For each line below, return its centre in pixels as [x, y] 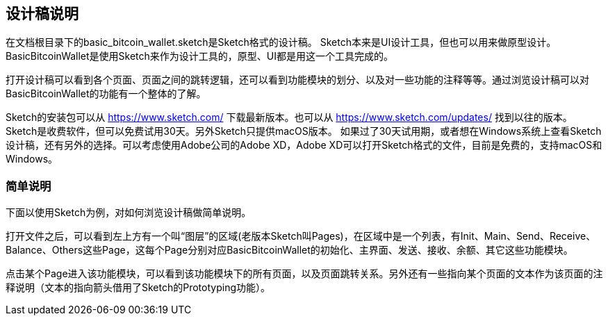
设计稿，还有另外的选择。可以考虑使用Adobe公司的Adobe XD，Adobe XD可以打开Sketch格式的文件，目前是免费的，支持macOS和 [304, 145]
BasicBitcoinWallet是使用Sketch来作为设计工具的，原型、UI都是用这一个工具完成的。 [200, 56]
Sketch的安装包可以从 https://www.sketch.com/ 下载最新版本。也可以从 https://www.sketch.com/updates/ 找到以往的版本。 [289, 117]
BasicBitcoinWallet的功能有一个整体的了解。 [106, 94]
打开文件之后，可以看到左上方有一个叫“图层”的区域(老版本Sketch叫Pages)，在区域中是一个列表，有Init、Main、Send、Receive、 [301, 236]
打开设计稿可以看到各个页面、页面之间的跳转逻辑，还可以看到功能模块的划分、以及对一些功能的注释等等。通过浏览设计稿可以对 [297, 80]
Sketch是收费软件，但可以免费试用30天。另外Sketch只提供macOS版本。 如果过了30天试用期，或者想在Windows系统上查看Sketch [304, 131]
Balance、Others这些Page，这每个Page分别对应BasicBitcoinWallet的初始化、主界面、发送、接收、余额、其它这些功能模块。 [289, 250]
